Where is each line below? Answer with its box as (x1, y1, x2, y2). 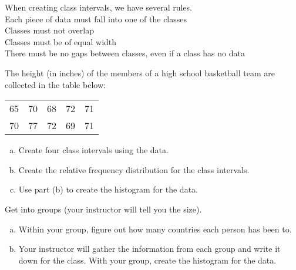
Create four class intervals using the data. (18, 144, 169, 156)
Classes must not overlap (5, 24, 94, 36)
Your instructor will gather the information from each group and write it (18, 242, 281, 255)
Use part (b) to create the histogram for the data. (18, 183, 198, 195)
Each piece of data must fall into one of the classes (5, 12, 187, 25)
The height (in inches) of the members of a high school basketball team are (5, 66, 275, 79)
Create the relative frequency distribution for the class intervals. (18, 163, 250, 176)
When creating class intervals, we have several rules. (5, 1, 192, 13)
